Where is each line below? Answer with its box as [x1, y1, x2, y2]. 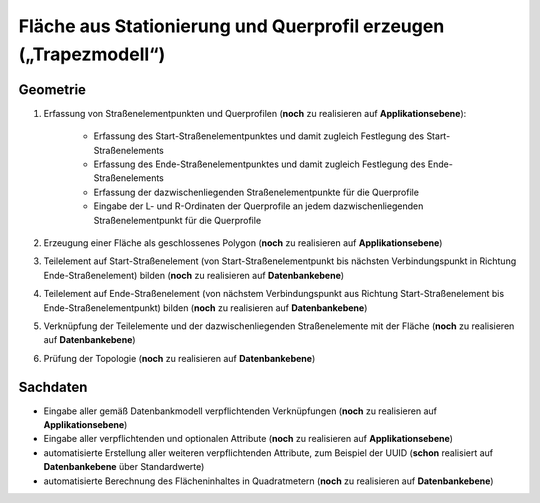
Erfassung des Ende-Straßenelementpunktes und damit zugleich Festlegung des [93, 158, 426, 170]
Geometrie [18, 81, 87, 98]
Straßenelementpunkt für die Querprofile [93, 214, 262, 226]
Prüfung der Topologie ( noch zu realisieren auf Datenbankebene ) [43, 352, 316, 364]
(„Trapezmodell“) [18, 43, 166, 65]
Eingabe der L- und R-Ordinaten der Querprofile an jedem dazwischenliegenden [93, 200, 424, 212]
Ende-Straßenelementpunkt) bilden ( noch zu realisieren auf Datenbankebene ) [43, 301, 368, 314]
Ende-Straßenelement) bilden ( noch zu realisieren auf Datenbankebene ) [43, 269, 345, 281]
